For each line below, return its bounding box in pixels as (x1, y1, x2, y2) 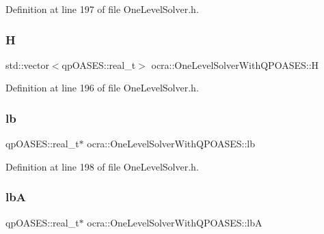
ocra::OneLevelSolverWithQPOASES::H (151, 57, 319, 72)
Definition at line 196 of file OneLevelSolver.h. (5, 81, 199, 95)
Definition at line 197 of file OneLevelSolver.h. (5, 2, 199, 16)
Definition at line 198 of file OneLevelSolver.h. (5, 159, 199, 173)
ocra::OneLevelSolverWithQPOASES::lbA (87, 215, 262, 229)
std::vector (5, 57, 49, 72)
